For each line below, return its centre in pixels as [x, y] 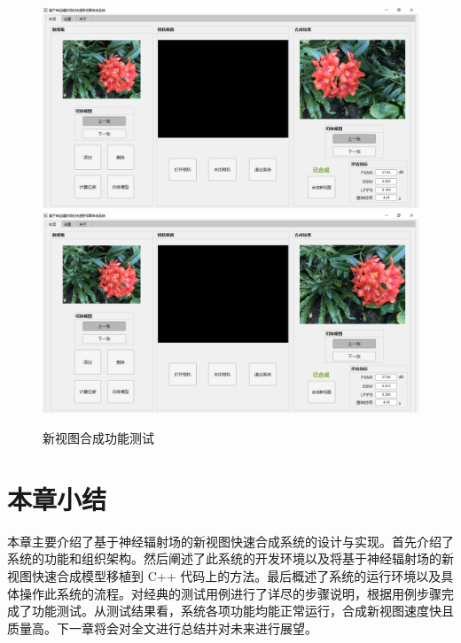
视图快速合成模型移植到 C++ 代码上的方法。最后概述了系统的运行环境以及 [224, 575]
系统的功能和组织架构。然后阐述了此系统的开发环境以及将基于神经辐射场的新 [230, 558]
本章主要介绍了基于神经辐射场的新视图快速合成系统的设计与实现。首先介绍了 [230, 541]
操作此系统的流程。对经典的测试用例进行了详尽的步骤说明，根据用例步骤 [230, 593]
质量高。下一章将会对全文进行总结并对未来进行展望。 [162, 628]
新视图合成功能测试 [98, 438]
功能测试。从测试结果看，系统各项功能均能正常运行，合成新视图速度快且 [242, 611]
